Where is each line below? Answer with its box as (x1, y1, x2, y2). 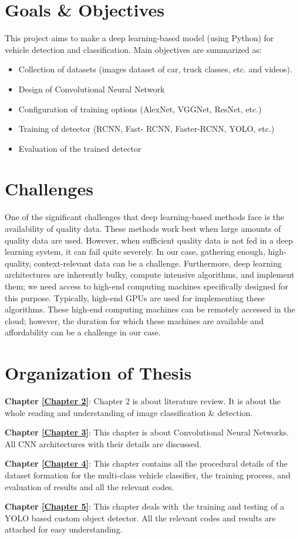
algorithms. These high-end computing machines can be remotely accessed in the (5, 303, 295, 315)
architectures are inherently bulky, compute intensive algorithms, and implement (5, 268, 295, 281)
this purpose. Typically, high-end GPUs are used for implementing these (5, 291, 265, 304)
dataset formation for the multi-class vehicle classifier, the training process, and (5, 469, 291, 481)
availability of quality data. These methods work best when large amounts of (5, 222, 281, 234)
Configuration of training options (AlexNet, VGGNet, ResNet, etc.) (18, 102, 262, 115)
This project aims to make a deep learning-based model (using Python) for (5, 32, 274, 44)
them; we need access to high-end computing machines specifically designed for (5, 280, 288, 292)
